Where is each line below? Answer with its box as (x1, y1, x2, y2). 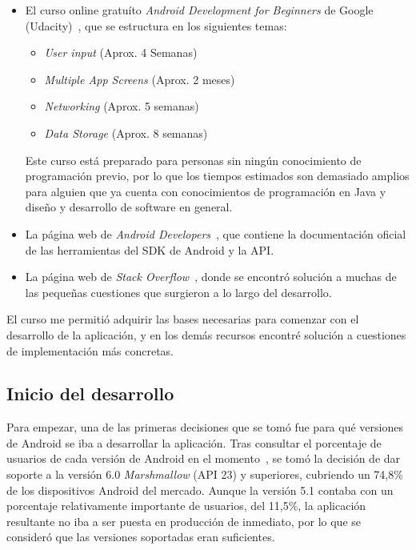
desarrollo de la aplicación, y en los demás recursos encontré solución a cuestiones (6, 326, 406, 343)
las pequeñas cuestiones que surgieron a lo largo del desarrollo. (25, 283, 332, 300)
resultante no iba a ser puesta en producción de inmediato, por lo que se (6, 512, 362, 529)
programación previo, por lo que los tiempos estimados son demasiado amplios (25, 167, 410, 184)
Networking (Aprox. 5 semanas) (44, 98, 199, 114)
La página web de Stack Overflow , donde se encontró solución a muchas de (25, 268, 397, 285)
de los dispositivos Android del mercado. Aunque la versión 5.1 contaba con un (6, 481, 394, 498)
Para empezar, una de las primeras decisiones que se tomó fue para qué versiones (6, 419, 403, 436)
